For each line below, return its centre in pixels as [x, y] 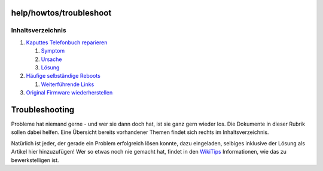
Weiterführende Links [68, 84]
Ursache [51, 59]
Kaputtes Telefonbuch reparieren [67, 42]
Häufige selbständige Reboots [63, 76]
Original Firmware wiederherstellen [69, 93]
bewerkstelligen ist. [35, 160]
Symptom [53, 51]
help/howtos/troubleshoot [61, 13]
